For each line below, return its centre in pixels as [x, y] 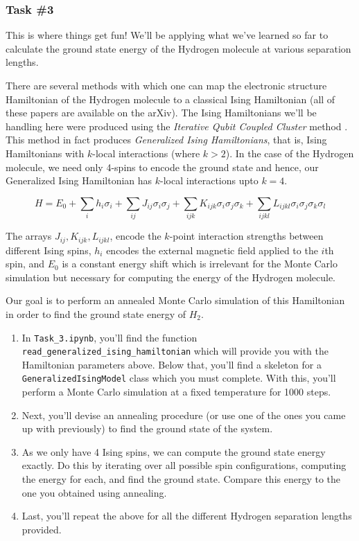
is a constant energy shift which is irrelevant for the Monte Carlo [200, 264]
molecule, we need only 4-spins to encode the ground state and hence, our [162, 167]
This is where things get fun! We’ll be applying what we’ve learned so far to [167, 35]
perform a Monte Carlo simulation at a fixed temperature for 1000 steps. [176, 392]
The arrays [29, 236]
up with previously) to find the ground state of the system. [147, 428]
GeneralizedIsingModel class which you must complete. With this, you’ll [179, 378]
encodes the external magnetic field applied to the [212, 250]
